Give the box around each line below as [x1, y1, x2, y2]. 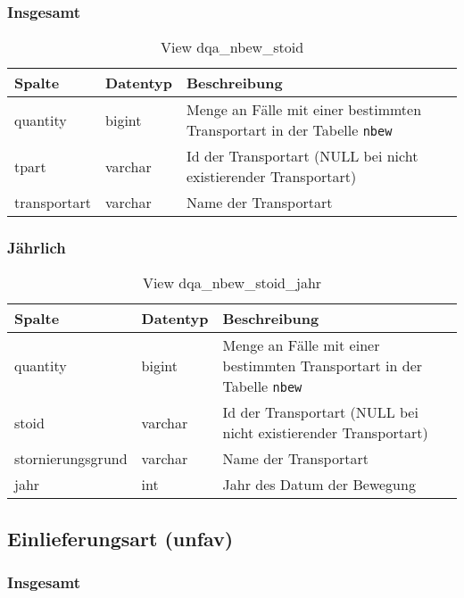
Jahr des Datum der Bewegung [222, 474, 416, 495]
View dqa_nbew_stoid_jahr [142, 272, 322, 294]
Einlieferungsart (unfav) [7, 524, 234, 552]
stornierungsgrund [14, 448, 128, 469]
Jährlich [7, 237, 66, 259]
